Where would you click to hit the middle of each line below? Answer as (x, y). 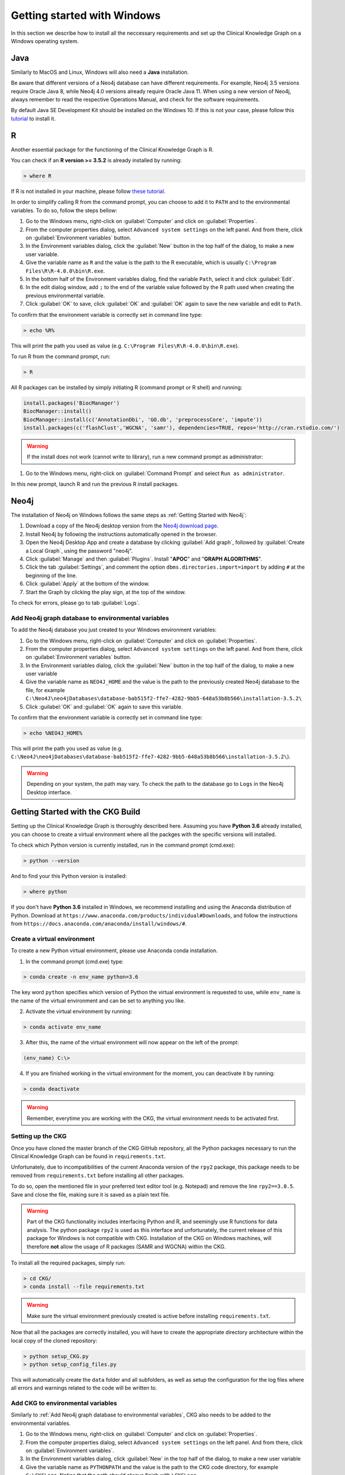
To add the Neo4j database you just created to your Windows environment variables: (114, 630)
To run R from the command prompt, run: (61, 356)
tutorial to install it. (33, 119)
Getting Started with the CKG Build (76, 812)
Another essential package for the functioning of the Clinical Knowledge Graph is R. (112, 149)
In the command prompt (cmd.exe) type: (74, 961)
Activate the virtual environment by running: (79, 1011)
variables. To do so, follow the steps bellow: (64, 210)
